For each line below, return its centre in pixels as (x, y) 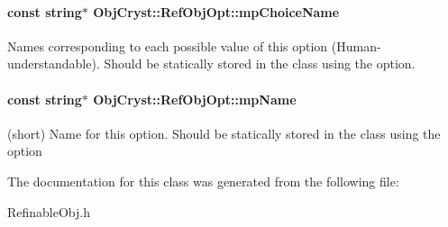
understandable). (54, 64)
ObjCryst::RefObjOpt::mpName (195, 99)
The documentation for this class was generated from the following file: (203, 181)
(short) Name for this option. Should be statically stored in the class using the (224, 133)
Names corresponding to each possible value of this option (168, 45)
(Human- (356, 45)
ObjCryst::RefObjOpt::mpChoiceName (216, 11)
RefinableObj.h (49, 211)
